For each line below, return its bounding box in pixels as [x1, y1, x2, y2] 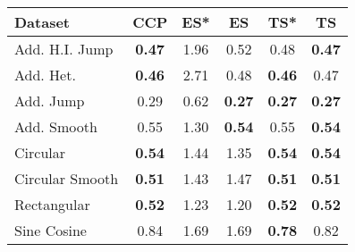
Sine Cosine [14, 220, 87, 240]
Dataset [14, 12, 71, 32]
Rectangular [14, 194, 90, 214]
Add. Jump [14, 90, 85, 111]
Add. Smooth [14, 116, 97, 137]
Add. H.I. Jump [14, 38, 114, 59]
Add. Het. [14, 64, 76, 85]
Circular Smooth [14, 168, 119, 189]
